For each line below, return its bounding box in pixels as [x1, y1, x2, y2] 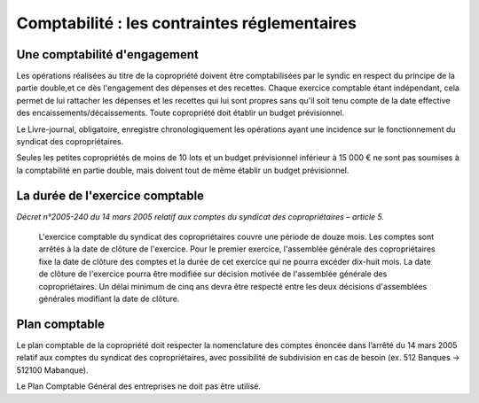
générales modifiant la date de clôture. [38, 293, 180, 305]
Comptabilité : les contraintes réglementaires [16, 13, 357, 33]
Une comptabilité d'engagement [16, 47, 200, 62]
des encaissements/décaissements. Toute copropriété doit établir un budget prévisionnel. [16, 107, 345, 119]
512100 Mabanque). [16, 364, 89, 376]
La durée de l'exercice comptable [16, 188, 204, 203]
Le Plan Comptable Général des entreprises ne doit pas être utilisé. [16, 381, 262, 391]
